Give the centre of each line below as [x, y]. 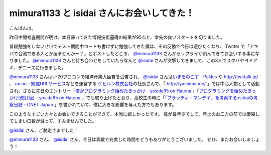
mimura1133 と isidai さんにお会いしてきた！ [102, 13]
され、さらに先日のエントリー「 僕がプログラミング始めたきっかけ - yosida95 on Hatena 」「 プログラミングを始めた [128, 91]
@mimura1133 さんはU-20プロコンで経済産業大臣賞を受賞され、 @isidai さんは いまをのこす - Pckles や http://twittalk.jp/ [134, 76]
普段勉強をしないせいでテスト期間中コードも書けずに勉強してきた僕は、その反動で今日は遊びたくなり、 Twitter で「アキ [134, 46]
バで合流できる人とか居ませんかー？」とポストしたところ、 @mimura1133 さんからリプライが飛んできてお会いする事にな [134, 53]
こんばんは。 [23, 28]
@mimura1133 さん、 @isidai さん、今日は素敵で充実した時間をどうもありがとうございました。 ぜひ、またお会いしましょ [135, 139]
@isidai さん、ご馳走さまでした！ [44, 130]
